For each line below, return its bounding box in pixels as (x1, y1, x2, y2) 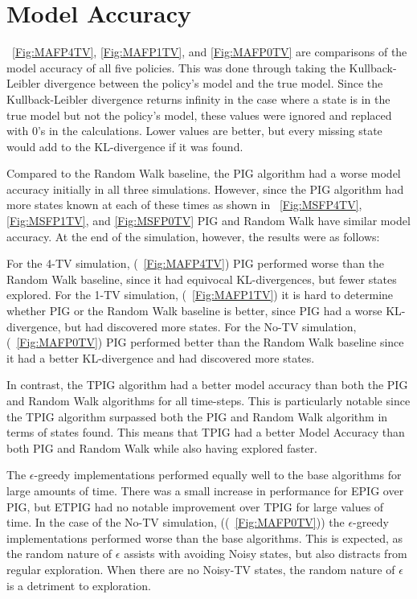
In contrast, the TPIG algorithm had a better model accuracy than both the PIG (6, 376, 408, 393)
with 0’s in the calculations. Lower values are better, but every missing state (6, 122, 382, 139)
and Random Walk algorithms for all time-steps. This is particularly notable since (6, 392, 411, 408)
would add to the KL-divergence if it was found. (6, 137, 243, 154)
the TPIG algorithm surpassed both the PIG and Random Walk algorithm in (6, 408, 388, 425)
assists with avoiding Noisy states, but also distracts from (124, 545, 407, 562)
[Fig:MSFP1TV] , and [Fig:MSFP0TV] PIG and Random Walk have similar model (6, 212, 411, 229)
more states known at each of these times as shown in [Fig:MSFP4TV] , (6, 196, 362, 213)
